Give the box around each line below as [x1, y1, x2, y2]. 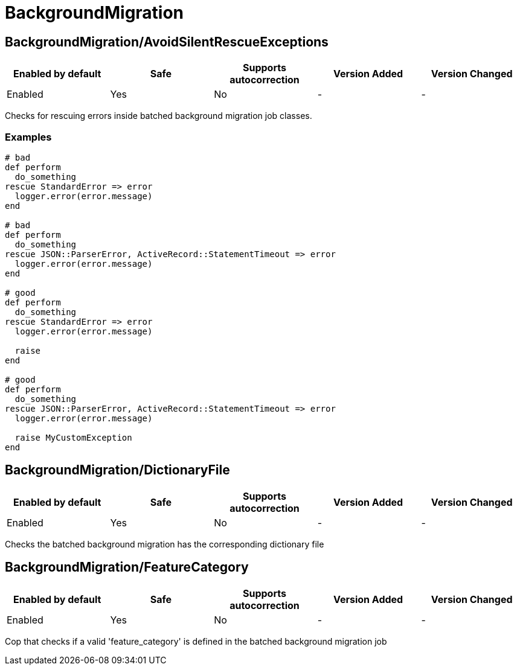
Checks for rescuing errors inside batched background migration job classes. [5, 110, 312, 121]
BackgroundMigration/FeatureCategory [5, 560, 249, 575]
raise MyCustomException [14, 432, 132, 442]
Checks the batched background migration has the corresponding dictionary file [5, 538, 324, 549]
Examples [5, 130, 52, 143]
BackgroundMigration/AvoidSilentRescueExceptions [5, 34, 329, 49]
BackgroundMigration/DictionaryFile [5, 462, 230, 478]
